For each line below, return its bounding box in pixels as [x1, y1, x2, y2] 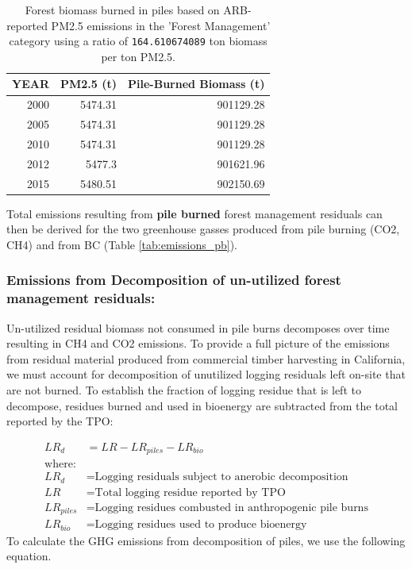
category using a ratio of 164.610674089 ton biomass [9, 33, 268, 49]
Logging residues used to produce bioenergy [94, 519, 307, 531]
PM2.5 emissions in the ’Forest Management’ [51, 17, 271, 33]
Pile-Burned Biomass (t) [128, 75, 265, 92]
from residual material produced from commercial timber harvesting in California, [6, 350, 406, 367]
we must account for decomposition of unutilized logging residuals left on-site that [6, 366, 406, 383]
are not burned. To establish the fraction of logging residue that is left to [6, 382, 361, 398]
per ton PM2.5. [101, 48, 175, 64]
